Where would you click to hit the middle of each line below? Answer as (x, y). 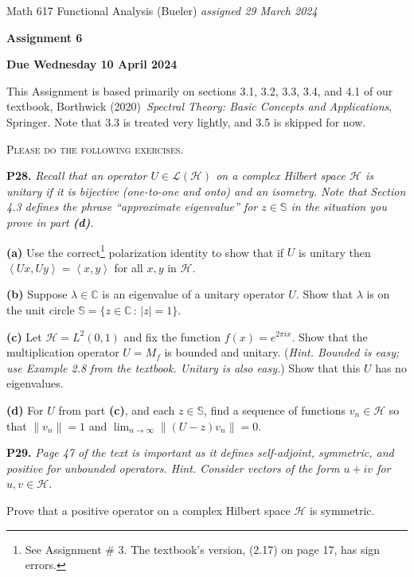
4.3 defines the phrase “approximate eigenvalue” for (132, 207)
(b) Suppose (37, 294)
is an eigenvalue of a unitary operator (193, 294)
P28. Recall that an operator (77, 175)
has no (391, 367)
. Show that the (330, 336)
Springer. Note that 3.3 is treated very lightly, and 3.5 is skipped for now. (186, 121)
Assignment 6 (45, 37)
